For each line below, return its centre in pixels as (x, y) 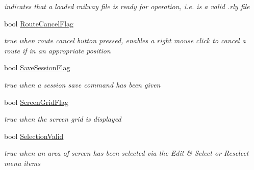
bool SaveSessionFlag (37, 67)
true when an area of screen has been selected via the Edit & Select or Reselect (126, 153)
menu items (22, 163)
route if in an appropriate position (57, 50)
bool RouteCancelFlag (39, 23)
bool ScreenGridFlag (36, 102)
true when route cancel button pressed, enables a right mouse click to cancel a (125, 40)
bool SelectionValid (34, 136)
